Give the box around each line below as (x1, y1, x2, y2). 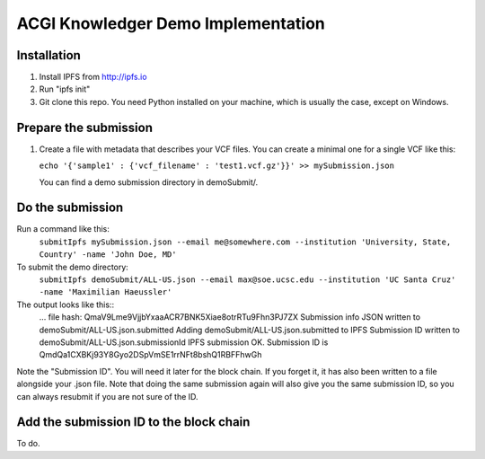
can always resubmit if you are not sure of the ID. (16, 391, 198, 402)
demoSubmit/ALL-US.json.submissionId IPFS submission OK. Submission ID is (39, 337, 329, 348)
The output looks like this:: (16, 299, 115, 310)
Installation (16, 48, 81, 63)
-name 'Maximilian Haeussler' (39, 287, 172, 297)
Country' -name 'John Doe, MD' (39, 250, 177, 260)
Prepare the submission (16, 119, 153, 135)
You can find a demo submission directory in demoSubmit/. (39, 176, 259, 188)
